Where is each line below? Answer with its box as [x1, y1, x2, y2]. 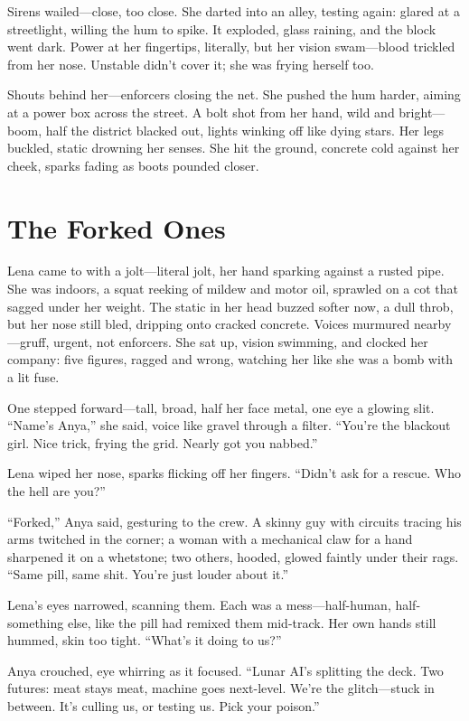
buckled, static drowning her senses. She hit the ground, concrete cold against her [7, 138, 460, 157]
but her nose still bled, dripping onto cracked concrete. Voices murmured [7, 314, 410, 333]
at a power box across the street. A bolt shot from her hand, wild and [7, 102, 395, 121]
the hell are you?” [7, 482, 106, 500]
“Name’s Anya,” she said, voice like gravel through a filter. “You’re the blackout [7, 416, 451, 435]
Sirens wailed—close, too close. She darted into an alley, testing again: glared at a [7, 2, 460, 20]
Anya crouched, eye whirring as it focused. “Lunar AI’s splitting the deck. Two [7, 660, 444, 679]
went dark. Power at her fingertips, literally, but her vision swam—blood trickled [7, 37, 455, 56]
